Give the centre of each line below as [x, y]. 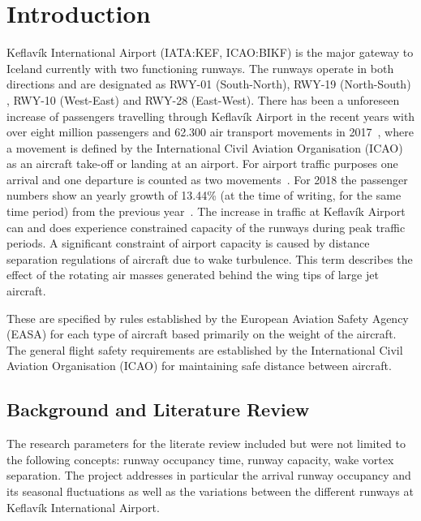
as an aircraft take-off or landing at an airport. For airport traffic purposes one [202, 164]
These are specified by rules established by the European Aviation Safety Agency [208, 318]
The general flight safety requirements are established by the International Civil [205, 349]
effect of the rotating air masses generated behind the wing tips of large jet [193, 275]
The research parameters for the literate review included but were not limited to [206, 443]
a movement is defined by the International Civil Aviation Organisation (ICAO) [205, 147]
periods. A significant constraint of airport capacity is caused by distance [188, 243]
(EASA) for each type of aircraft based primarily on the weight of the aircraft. [202, 334]
